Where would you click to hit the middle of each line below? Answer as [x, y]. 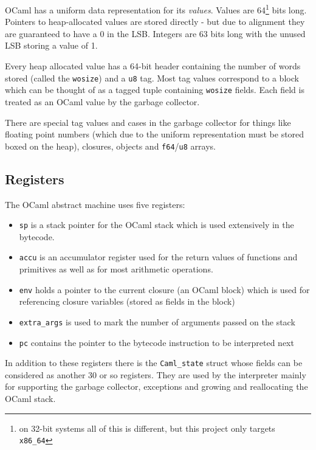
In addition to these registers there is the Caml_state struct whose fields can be [154, 363]
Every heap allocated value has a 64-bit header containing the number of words [153, 66]
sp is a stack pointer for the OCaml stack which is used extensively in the [156, 225]
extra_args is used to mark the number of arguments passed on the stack [157, 321]
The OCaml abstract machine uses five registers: [95, 204]
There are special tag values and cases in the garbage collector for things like [148, 122]
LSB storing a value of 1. [51, 45]
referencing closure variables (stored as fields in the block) [127, 301]
